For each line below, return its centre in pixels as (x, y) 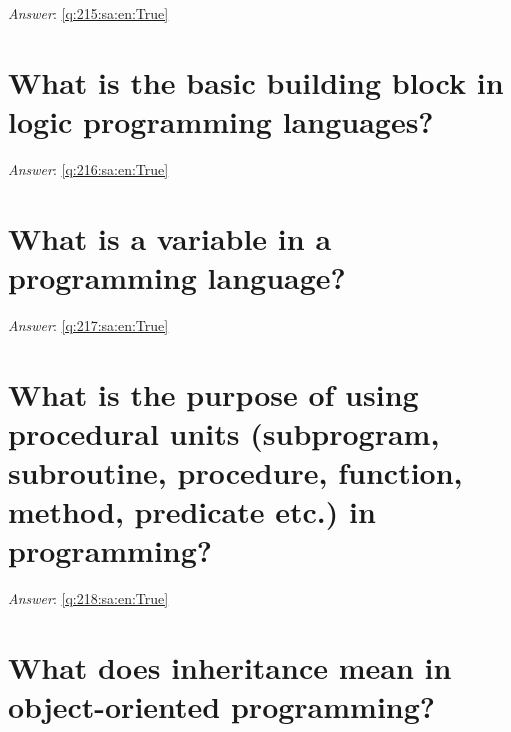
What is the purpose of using (213, 393)
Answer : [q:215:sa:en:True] (88, 13)
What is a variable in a (170, 237)
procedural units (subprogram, (224, 432)
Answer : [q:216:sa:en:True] (88, 168)
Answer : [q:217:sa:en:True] (88, 324)
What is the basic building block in (256, 81)
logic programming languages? (221, 120)
